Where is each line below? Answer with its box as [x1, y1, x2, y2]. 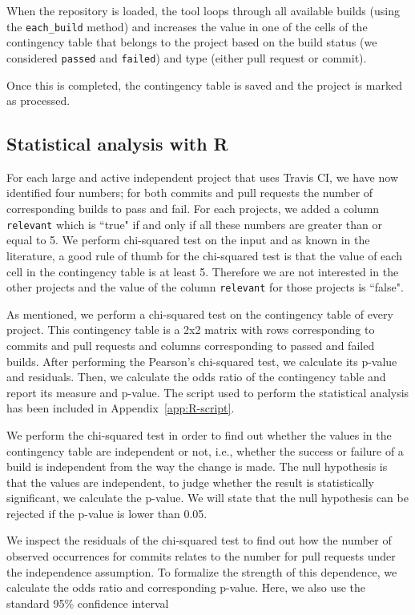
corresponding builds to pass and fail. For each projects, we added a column [6, 200, 380, 217]
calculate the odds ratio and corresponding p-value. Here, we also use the [6, 579, 366, 596]
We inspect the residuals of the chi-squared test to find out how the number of [6, 532, 392, 549]
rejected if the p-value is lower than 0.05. [6, 504, 207, 521]
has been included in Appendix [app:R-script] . [6, 400, 235, 416]
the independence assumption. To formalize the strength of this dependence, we [6, 563, 397, 580]
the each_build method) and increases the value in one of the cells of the [6, 18, 368, 34]
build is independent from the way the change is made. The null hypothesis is [6, 458, 388, 475]
